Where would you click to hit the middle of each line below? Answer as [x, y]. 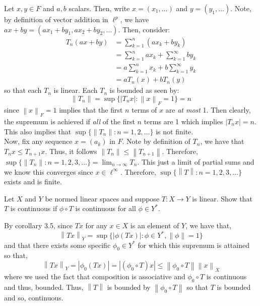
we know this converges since [49, 171]
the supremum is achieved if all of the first [70, 121]
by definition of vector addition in [56, 19]
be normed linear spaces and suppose [102, 198]
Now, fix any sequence [38, 141]
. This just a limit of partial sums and [196, 162]
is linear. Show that [222, 198]
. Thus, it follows [71, 151]
